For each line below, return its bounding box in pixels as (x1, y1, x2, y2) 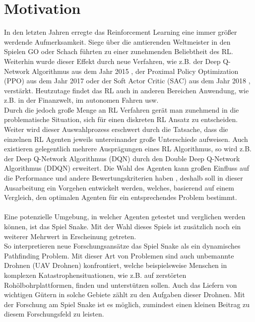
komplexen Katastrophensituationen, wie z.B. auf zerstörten (4, 269, 187, 280)
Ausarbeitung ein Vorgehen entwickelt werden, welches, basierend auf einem (4, 182, 234, 193)
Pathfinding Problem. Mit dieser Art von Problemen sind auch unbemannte (4, 250, 234, 260)
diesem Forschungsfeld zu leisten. (4, 309, 104, 319)
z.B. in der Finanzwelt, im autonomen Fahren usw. (4, 95, 159, 105)
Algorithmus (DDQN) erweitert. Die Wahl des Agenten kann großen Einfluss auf (4, 163, 249, 173)
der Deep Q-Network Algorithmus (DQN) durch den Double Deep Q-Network (4, 153, 240, 163)
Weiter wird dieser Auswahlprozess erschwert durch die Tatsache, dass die (4, 124, 228, 134)
